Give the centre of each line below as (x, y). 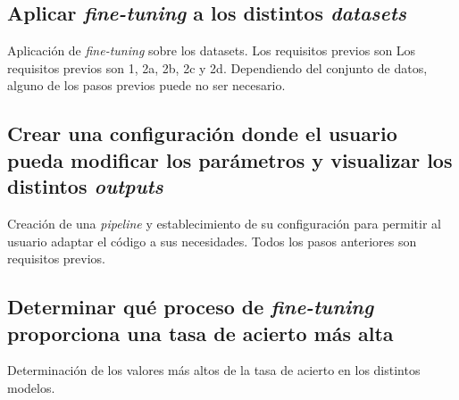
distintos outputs (85, 186)
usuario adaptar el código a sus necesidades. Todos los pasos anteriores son (212, 241)
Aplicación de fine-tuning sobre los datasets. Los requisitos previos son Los (212, 50)
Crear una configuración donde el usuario (202, 133)
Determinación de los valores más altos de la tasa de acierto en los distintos (214, 370)
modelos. (31, 387)
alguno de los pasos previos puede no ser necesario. (146, 85)
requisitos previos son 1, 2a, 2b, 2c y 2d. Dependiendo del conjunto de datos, (217, 67)
